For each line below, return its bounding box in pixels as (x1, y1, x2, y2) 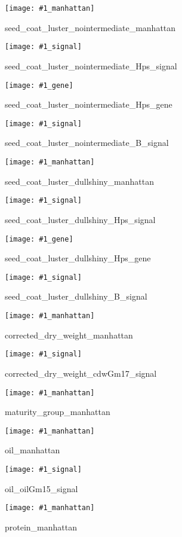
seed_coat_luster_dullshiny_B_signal (5, 290, 147, 303)
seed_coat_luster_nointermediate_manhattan (5, 21, 176, 33)
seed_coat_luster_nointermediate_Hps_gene (5, 98, 172, 111)
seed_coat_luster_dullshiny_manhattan (5, 175, 154, 187)
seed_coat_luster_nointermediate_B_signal (5, 136, 169, 149)
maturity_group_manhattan (5, 405, 110, 418)
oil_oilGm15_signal (5, 482, 78, 495)
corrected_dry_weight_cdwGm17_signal (5, 367, 157, 379)
